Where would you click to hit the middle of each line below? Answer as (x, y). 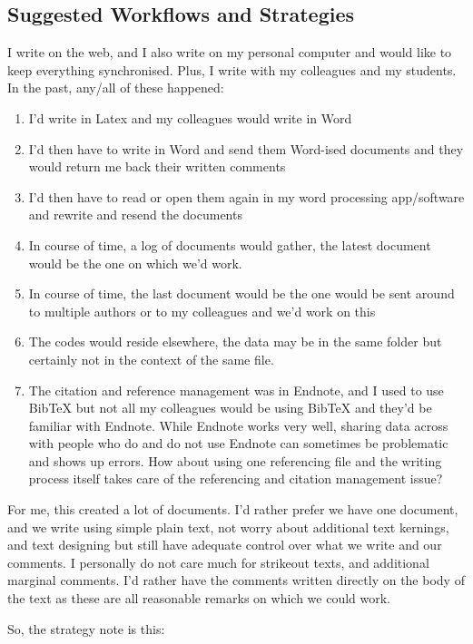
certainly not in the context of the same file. (151, 359)
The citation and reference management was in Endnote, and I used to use (236, 390)
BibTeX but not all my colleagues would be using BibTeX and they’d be (230, 408)
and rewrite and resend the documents (135, 215)
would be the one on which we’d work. (135, 263)
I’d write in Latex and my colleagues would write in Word (190, 117)
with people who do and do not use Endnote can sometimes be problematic (238, 443)
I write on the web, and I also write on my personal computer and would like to (230, 52)
